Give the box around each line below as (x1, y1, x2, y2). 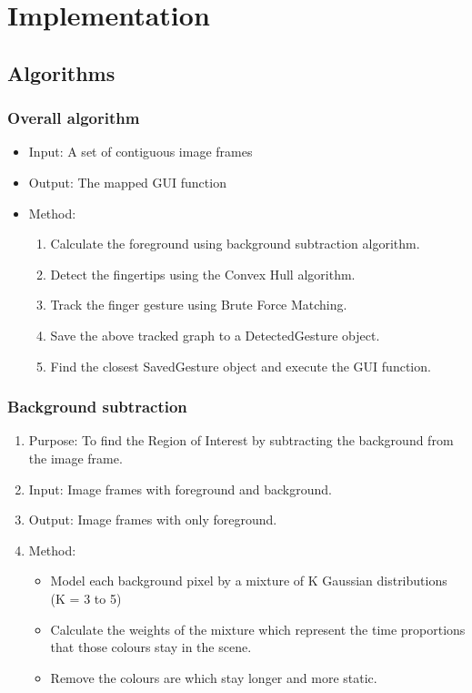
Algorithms (7, 58, 115, 87)
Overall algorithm (7, 107, 140, 129)
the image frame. (28, 448, 123, 467)
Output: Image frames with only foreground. (28, 510, 277, 529)
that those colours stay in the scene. (50, 637, 252, 657)
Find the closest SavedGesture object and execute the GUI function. (50, 356, 431, 375)
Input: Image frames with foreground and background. (28, 479, 332, 498)
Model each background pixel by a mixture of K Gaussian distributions (50, 571, 447, 590)
